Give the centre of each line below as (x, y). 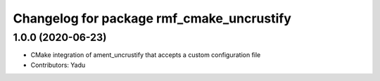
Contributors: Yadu (58, 65)
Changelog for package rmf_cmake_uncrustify (152, 18)
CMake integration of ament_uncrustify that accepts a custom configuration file (146, 55)
